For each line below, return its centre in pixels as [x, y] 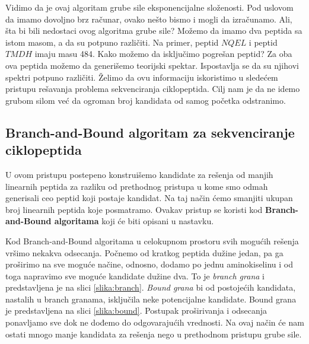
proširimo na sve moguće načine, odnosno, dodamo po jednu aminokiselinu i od [149, 264]
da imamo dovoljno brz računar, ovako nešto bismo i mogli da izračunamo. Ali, [149, 19]
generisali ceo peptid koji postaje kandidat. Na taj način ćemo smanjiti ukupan [149, 198]
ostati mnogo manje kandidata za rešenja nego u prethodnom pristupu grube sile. [154, 334]
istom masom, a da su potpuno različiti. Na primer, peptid [112, 42]
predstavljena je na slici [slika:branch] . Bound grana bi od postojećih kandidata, [151, 287]
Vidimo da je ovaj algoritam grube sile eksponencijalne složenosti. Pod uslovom [149, 7]
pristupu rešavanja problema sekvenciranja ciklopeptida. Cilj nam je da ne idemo [153, 89]
